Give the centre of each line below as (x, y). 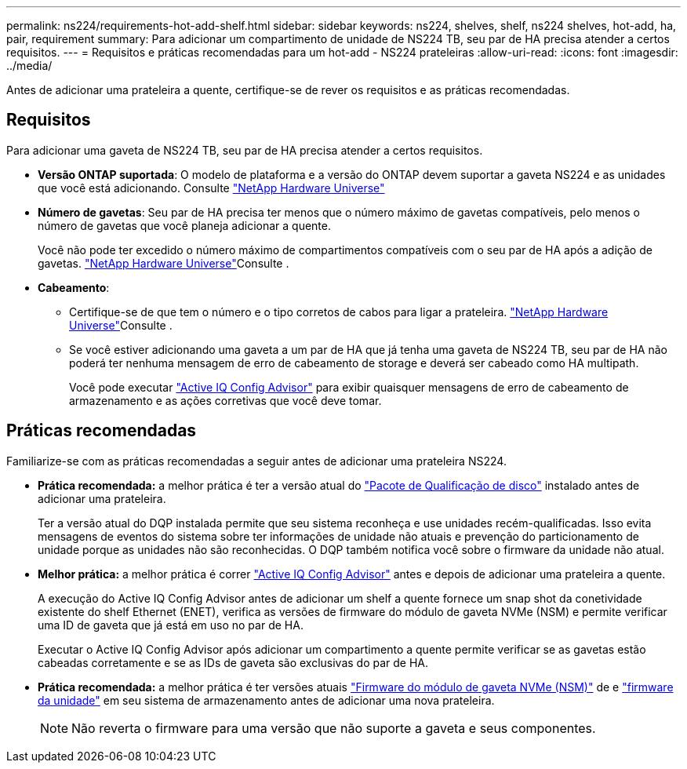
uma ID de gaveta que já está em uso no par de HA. (171, 625)
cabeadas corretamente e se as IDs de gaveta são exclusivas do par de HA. (233, 662)
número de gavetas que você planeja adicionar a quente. (185, 225)
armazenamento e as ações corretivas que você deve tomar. (225, 400)
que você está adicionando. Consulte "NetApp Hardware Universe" (211, 188)
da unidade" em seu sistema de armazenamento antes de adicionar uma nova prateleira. (266, 700)
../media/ (29, 66)
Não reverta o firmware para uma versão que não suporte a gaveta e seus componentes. (334, 728)
